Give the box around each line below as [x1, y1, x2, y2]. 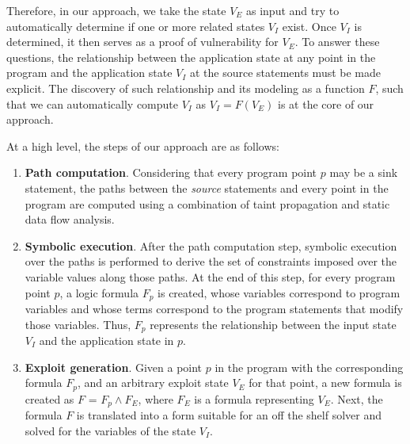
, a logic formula [59, 284, 139, 300]
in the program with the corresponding [214, 358, 404, 375]
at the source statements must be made [189, 64, 381, 81]
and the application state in [39, 332, 174, 348]
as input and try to [246, 2, 340, 18]
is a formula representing [194, 390, 314, 407]
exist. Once [282, 17, 336, 34]
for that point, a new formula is [249, 374, 402, 391]
